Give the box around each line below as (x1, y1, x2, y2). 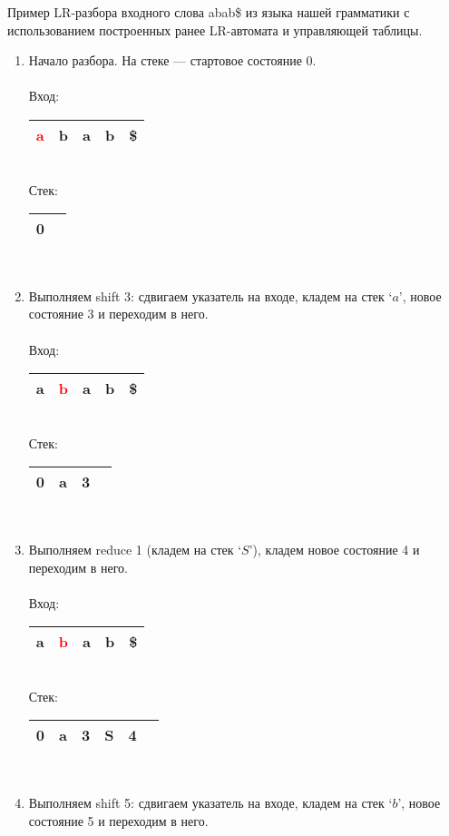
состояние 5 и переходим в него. (28, 811, 209, 830)
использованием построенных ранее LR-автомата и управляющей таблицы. (7, 20, 423, 39)
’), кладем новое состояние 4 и (249, 539, 420, 558)
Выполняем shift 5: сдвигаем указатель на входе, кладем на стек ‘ (28, 793, 393, 812)
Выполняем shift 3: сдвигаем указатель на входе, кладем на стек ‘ (28, 286, 393, 305)
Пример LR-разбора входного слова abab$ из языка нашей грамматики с (7, 3, 410, 21)
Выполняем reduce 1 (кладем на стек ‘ (28, 539, 242, 558)
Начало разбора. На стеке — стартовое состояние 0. (28, 51, 317, 70)
